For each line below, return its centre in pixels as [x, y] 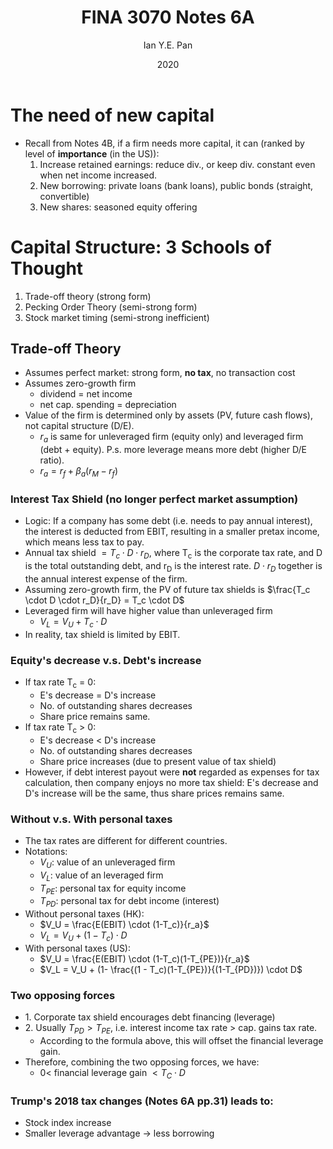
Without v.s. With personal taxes [91, 819]
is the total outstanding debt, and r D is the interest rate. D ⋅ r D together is [173, 567]
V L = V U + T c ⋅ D [73, 622]
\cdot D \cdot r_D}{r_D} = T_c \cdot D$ [104, 600]
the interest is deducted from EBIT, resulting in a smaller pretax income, [172, 532]
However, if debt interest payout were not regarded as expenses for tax [172, 772]
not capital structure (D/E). [79, 426]
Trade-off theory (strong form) [88, 296]
